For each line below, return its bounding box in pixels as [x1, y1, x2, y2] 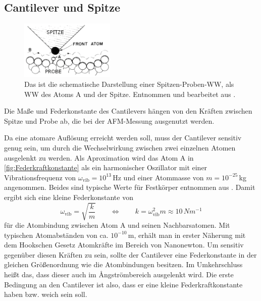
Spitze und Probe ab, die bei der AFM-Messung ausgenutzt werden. [4, 115, 215, 126]
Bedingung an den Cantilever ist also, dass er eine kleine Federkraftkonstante [4, 279, 243, 289]
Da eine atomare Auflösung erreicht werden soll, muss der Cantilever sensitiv [4, 132, 242, 143]
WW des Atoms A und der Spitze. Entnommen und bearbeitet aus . [24, 88, 236, 99]
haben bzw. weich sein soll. [4, 289, 87, 299]
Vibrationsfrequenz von [4, 172, 76, 182]
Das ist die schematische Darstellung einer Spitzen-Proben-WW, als [24, 79, 234, 89]
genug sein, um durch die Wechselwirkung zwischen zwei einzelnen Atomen [4, 142, 236, 153]
